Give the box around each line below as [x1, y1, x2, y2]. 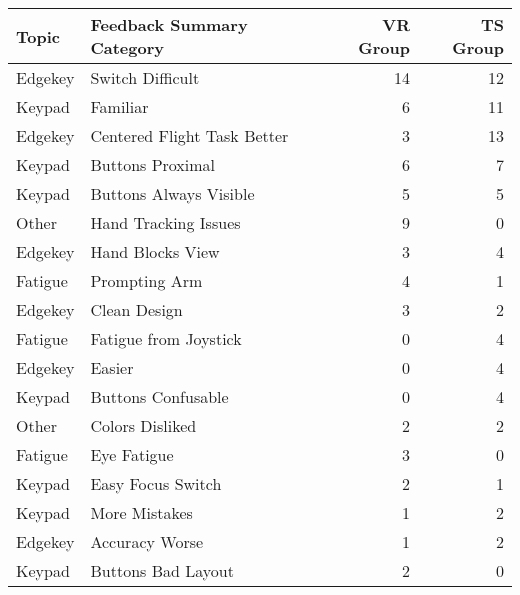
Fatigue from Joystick [90, 327, 242, 350]
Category [90, 36, 164, 59]
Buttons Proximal [90, 153, 216, 176]
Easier [90, 356, 134, 379]
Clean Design [90, 298, 183, 321]
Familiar [90, 95, 149, 118]
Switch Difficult [90, 66, 200, 89]
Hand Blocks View [90, 240, 220, 263]
